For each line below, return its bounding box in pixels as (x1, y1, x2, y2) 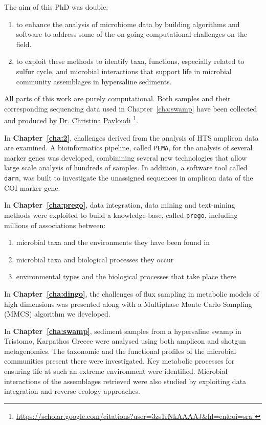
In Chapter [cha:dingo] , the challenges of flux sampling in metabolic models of (4, 288, 259, 299)
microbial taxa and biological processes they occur (16, 254, 174, 264)
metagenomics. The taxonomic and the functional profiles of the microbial (4, 345, 236, 356)
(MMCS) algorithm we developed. (4, 308, 110, 319)
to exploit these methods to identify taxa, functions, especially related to (16, 56, 245, 66)
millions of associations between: (4, 219, 106, 230)
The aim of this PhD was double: (4, 2, 108, 12)
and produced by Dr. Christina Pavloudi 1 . (4, 114, 139, 125)
